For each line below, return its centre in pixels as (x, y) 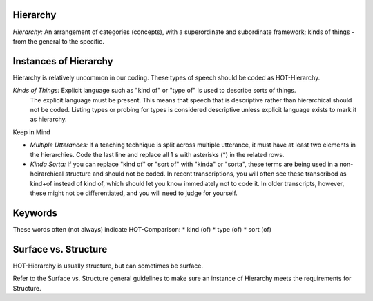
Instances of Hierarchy (63, 61)
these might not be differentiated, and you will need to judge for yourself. (134, 193)
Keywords (35, 213)
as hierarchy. (48, 119)
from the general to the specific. (59, 41)
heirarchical (47, 174)
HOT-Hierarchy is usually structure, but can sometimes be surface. (108, 266)
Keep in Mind (32, 132)
